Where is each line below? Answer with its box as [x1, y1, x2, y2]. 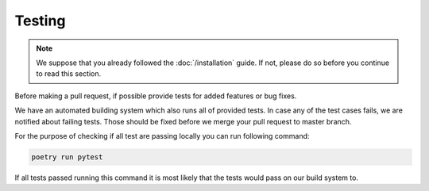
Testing [14, 12, 66, 29]
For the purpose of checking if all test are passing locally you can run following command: [14, 131, 310, 140]
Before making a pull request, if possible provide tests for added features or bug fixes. [14, 91, 297, 101]
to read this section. [36, 69, 102, 78]
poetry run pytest [31, 152, 103, 162]
